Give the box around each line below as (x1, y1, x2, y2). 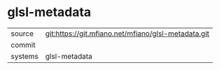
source (11, 29, 34, 38)
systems (11, 51, 39, 61)
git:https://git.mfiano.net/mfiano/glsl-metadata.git (45, 29, 210, 38)
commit (11, 40, 36, 50)
